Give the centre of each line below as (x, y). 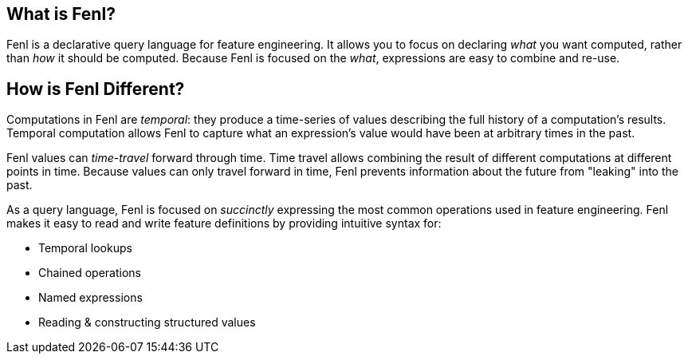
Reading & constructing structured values (147, 322)
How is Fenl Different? (96, 89)
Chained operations (90, 273)
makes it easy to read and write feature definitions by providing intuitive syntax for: (224, 224)
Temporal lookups (85, 248)
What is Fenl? (61, 14)
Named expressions (90, 298)
